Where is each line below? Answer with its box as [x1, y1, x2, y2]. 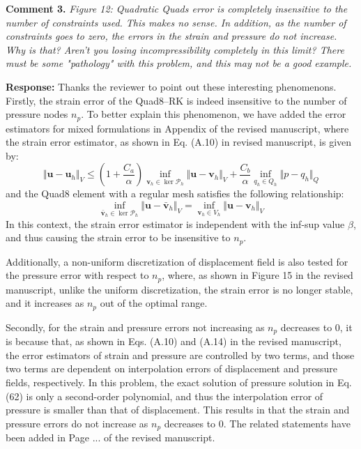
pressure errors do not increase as [6, 416, 148, 430]
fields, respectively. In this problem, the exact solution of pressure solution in [6, 374, 335, 389]
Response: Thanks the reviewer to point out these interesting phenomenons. [6, 79, 337, 93]
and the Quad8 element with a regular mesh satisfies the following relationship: [6, 186, 344, 201]
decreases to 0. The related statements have [164, 416, 351, 430]
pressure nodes [6, 107, 68, 121]
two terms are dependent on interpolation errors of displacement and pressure [6, 361, 337, 376]
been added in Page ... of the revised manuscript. [6, 430, 215, 445]
